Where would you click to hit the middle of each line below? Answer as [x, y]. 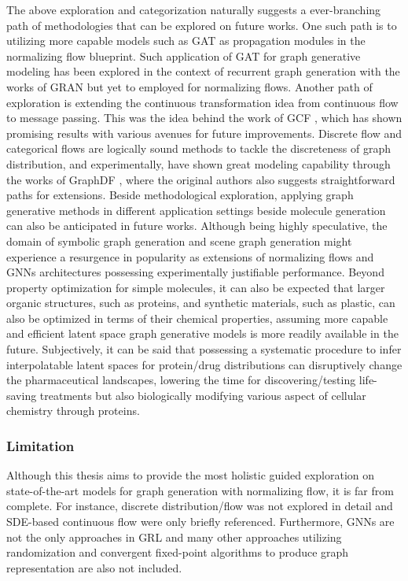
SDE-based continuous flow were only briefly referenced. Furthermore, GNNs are [200, 522]
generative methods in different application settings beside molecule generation [196, 210]
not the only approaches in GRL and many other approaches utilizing [174, 537]
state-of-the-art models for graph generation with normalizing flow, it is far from [200, 490]
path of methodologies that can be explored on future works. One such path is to [202, 25]
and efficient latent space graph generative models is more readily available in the [202, 333]
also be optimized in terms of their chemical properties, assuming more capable [197, 318]
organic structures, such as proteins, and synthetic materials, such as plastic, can [201, 303]
